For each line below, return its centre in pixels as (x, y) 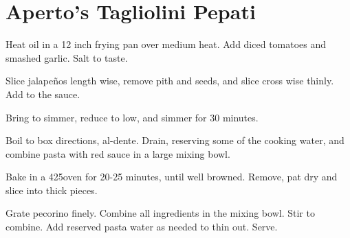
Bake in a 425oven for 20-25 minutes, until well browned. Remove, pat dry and (172, 177)
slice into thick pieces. (52, 190)
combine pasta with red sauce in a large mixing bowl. (118, 153)
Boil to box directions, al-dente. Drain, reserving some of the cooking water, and (175, 140)
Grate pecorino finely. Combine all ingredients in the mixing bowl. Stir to (160, 213)
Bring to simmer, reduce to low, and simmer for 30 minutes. (132, 117)
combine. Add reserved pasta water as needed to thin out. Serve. (142, 227)
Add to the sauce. (43, 94)
